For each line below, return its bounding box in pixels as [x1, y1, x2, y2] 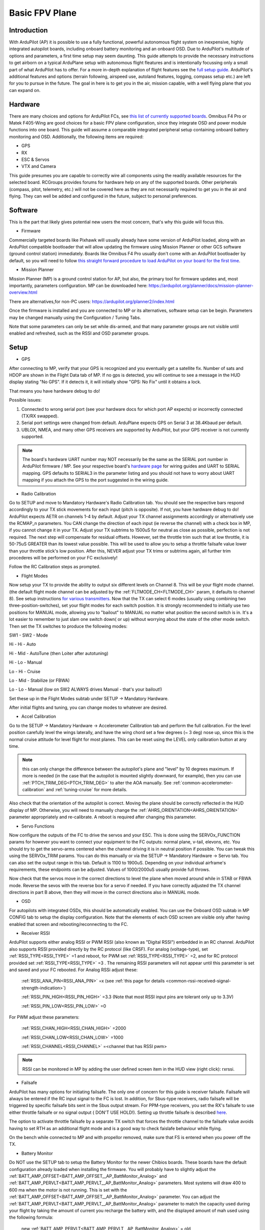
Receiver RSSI [21, 930, 50, 936]
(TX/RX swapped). [21, 413, 59, 419]
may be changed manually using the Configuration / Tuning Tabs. [9, 314, 141, 320]
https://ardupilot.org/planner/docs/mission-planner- [148, 283, 254, 289]
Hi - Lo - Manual [9, 659, 43, 665]
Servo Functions [21, 823, 54, 829]
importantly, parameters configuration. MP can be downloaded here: [9, 283, 148, 289]
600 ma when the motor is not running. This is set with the [9, 1187, 127, 1193]
